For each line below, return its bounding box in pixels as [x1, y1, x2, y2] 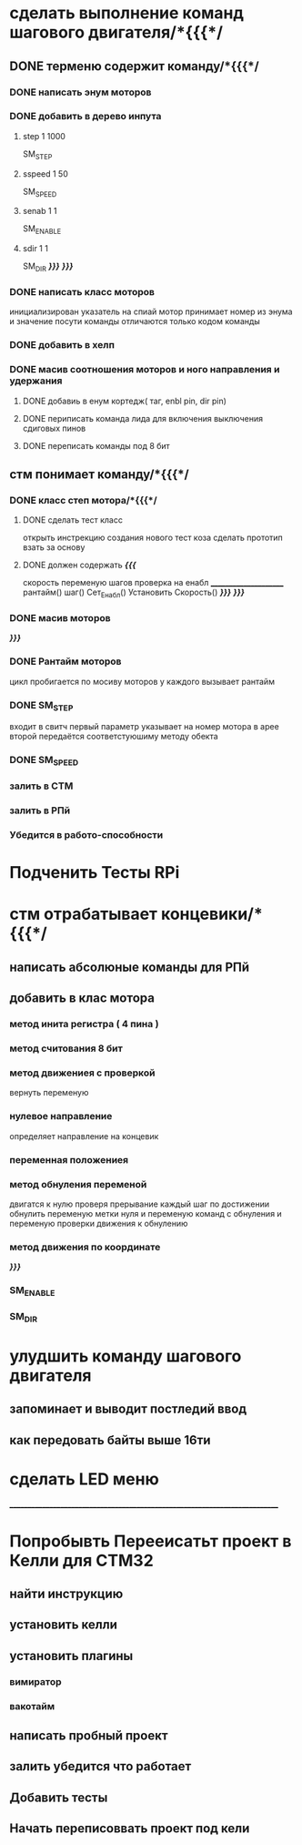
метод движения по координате [9, 1240, 161, 1253]
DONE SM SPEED [9, 754, 79, 768]
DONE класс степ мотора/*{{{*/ [9, 494, 157, 506]
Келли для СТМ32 [9, 1550, 155, 1571]
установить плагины [9, 1647, 134, 1664]
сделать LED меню [9, 1469, 159, 1489]
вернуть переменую [9, 1087, 89, 1098]
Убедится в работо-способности [9, 829, 164, 841]
